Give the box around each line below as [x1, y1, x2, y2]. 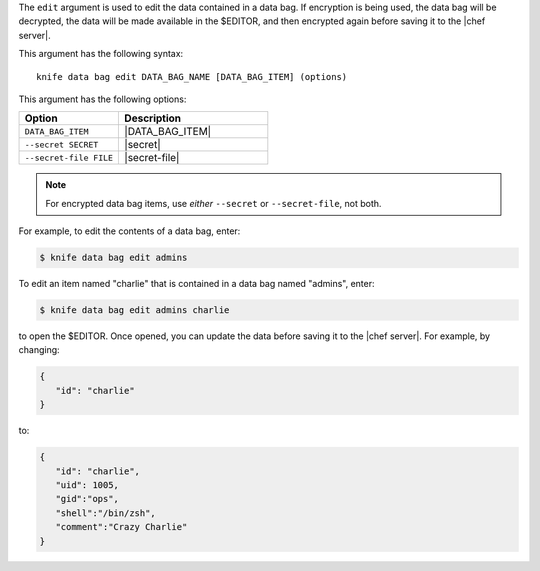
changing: [18, 344, 60, 356]
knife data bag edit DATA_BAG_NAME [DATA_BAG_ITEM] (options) [36, 71, 348, 82]
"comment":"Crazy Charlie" [55, 521, 188, 533]
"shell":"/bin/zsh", [55, 507, 157, 519]
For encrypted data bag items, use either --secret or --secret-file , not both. [45, 197, 382, 209]
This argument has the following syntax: [18, 48, 184, 60]
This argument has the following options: [18, 93, 187, 105]
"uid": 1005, [55, 479, 120, 490]
